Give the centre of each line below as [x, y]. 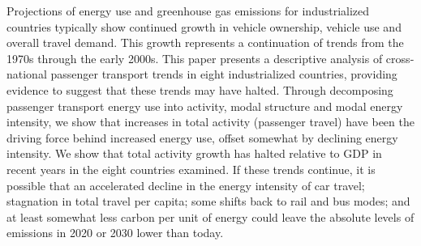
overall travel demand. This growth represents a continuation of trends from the [205, 42]
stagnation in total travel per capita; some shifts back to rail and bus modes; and [208, 201]
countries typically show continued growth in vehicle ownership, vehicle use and [204, 26]
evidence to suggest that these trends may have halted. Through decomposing [200, 89]
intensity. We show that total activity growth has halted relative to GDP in [194, 153]
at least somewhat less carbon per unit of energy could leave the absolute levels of [210, 216]
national [27, 74]
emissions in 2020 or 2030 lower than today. [115, 233]
